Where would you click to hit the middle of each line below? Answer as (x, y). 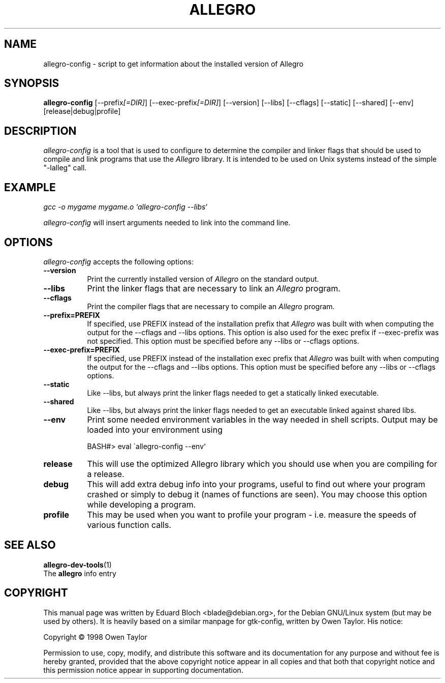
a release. (106, 474)
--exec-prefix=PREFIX (82, 349)
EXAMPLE (30, 187)
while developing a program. (141, 504)
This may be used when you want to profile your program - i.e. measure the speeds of (252, 514)
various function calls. (129, 525)
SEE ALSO (30, 545)
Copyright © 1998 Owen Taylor (95, 637)
